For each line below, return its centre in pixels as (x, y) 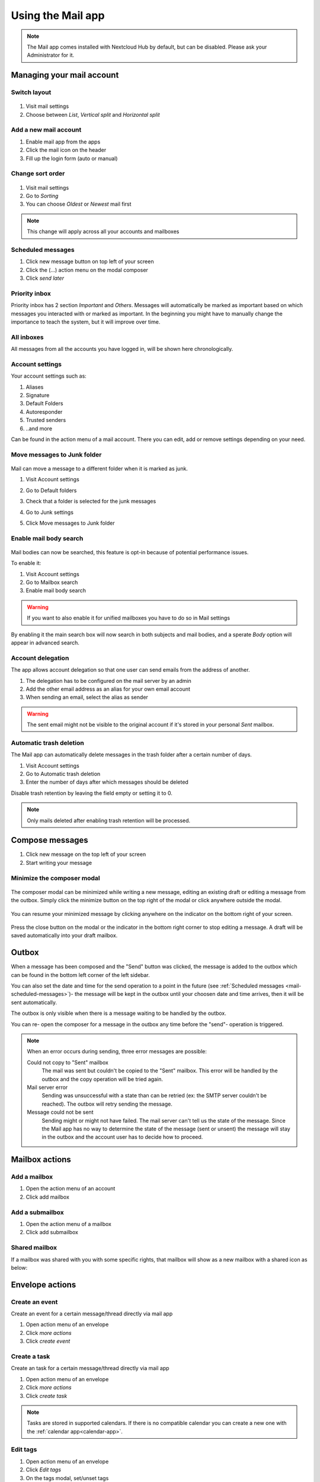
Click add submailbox (52, 1232)
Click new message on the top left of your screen (86, 854)
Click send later (45, 278)
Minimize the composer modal (55, 878)
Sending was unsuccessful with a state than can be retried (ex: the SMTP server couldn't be (154, 1095)
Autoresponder (44, 411)
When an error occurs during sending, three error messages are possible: (117, 1052)
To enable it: (26, 563)
